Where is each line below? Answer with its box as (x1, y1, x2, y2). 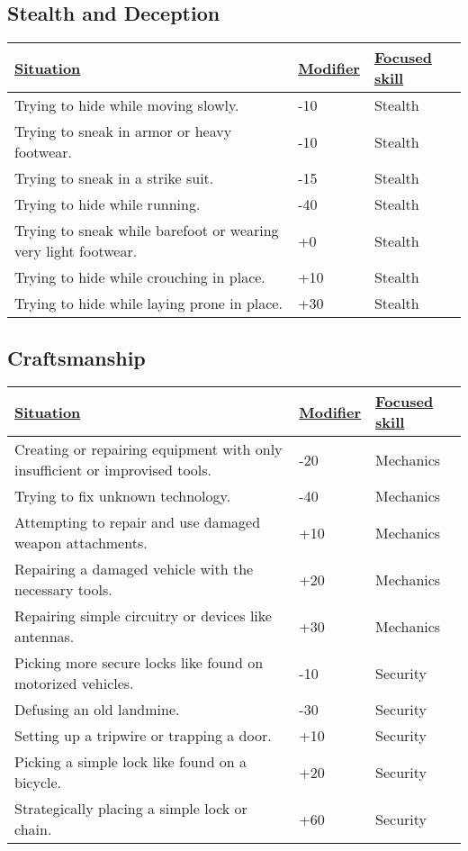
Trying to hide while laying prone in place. (14, 293, 283, 314)
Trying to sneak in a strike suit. (14, 167, 214, 189)
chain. (14, 819, 52, 840)
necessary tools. (14, 579, 112, 601)
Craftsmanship (7, 343, 146, 371)
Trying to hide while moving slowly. (14, 95, 239, 116)
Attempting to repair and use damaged (14, 512, 261, 533)
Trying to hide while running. (14, 194, 201, 215)
